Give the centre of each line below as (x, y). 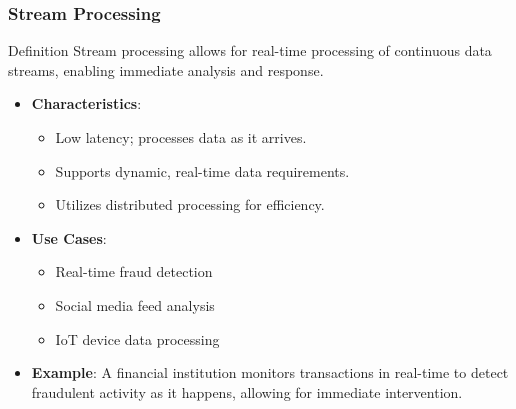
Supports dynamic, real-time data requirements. (202, 170)
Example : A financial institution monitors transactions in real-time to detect (270, 372)
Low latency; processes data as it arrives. (181, 137)
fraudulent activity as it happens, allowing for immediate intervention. (247, 391)
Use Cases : (69, 237)
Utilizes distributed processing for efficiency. (190, 204)
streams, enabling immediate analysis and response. (166, 69)
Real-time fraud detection (134, 271)
